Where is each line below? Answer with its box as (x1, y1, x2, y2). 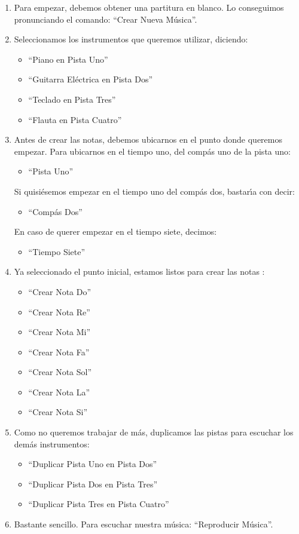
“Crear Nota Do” (28, 285, 91, 297)
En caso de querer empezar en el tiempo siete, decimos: (14, 225, 217, 238)
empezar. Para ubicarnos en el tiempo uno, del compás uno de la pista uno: (14, 145, 291, 157)
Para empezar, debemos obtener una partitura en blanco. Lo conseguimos (14, 1, 284, 13)
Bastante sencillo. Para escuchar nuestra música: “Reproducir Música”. (14, 518, 273, 530)
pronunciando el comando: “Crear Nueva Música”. (14, 13, 197, 25)
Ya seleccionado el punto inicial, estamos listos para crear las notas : (14, 265, 265, 278)
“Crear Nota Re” (28, 305, 90, 318)
